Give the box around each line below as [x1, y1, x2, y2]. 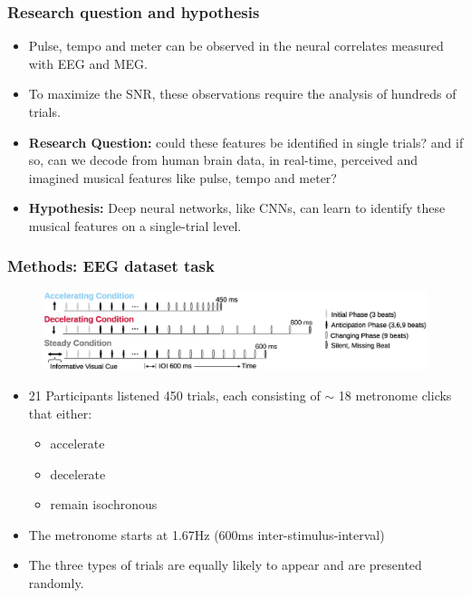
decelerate [50, 464, 106, 483]
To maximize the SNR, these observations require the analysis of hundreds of [28, 84, 457, 103]
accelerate [50, 434, 105, 453]
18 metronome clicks [338, 385, 452, 404]
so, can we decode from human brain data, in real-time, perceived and [28, 150, 418, 169]
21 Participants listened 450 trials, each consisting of [28, 385, 321, 404]
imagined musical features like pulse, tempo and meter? [28, 168, 337, 187]
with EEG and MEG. [28, 53, 148, 72]
